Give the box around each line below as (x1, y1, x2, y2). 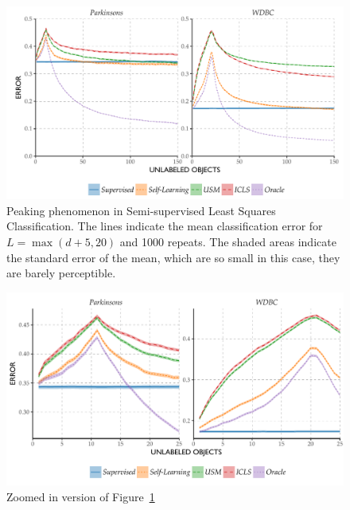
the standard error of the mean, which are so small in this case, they (6, 249, 340, 265)
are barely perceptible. (6, 265, 116, 281)
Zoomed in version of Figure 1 (6, 488, 155, 504)
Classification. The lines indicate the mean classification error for (6, 218, 323, 234)
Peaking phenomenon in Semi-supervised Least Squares (6, 202, 276, 218)
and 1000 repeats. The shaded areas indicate (119, 233, 336, 249)
